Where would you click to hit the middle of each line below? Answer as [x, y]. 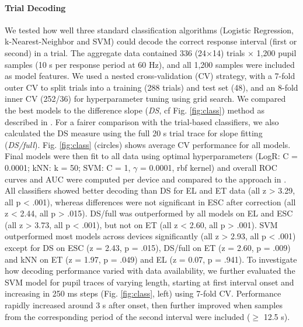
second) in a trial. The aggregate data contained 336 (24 [106, 52]
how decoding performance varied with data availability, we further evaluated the [150, 271]
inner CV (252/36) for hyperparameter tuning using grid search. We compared [145, 99]
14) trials [229, 52]
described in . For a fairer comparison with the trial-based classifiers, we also [142, 121]
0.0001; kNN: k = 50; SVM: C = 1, [68, 167]
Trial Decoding [35, 7]
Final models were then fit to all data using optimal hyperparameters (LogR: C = [151, 156]
